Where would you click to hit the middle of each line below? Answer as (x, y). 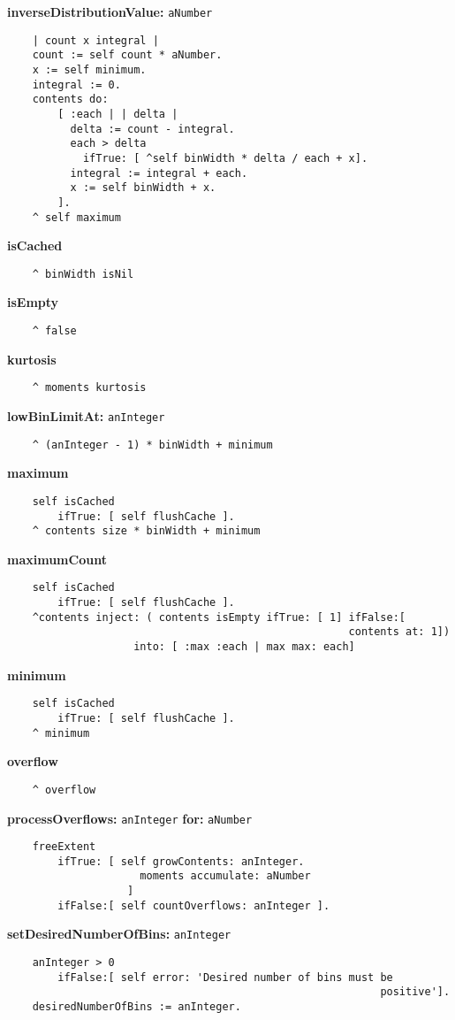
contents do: (70, 100)
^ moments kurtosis (89, 388)
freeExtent (64, 847)
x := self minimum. (89, 69)
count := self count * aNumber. (127, 55)
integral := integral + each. (159, 173)
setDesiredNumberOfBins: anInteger (119, 934)
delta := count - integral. (152, 129)
